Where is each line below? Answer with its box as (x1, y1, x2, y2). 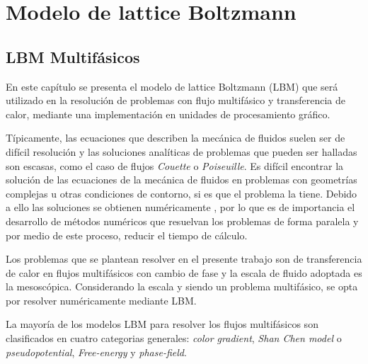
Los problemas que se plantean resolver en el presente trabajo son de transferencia (6, 251, 362, 266)
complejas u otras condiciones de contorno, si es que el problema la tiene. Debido (6, 186, 357, 200)
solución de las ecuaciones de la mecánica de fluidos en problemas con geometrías (6, 172, 357, 187)
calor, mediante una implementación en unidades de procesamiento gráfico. (6, 106, 330, 121)
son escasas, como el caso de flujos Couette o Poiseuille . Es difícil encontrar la (6, 158, 344, 173)
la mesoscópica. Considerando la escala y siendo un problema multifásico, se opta (6, 279, 358, 294)
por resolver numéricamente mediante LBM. (6, 292, 197, 307)
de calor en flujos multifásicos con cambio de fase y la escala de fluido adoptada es (6, 265, 362, 280)
